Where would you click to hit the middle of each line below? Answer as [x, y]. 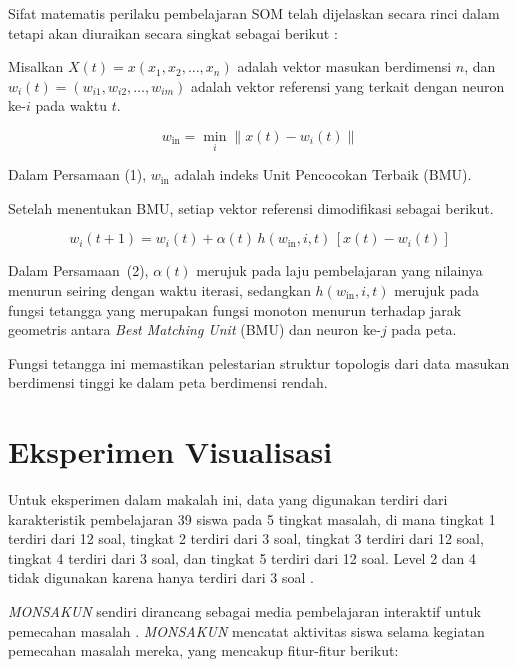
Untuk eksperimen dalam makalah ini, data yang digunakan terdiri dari [228, 499]
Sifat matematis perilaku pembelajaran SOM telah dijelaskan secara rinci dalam [254, 13]
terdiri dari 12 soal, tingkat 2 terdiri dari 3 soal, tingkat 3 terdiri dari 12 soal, [246, 538]
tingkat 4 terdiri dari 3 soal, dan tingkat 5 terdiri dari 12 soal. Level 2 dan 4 [242, 557]
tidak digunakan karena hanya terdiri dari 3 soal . [161, 577]
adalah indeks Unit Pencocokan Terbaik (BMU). [323, 174]
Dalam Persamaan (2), [78, 270]
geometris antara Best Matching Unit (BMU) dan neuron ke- [194, 329]
